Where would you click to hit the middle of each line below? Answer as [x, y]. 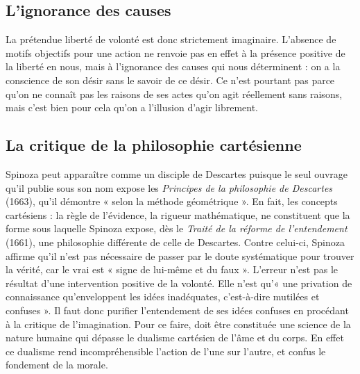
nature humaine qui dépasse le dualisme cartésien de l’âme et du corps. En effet [175, 338]
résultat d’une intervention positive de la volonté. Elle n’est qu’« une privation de [179, 283]
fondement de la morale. [57, 365]
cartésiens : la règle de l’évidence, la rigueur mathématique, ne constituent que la [178, 214]
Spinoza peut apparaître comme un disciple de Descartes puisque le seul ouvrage [177, 173]
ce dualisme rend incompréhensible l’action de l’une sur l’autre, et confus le [166, 351]
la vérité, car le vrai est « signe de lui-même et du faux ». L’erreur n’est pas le [172, 269]
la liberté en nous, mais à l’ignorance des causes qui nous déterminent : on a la [173, 66]
